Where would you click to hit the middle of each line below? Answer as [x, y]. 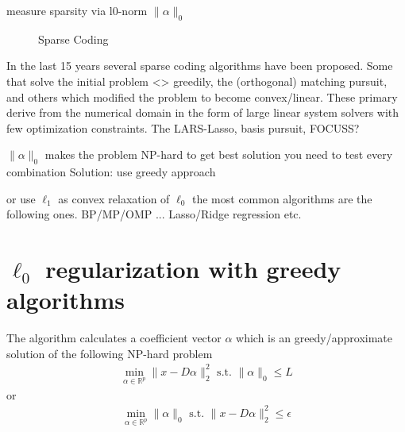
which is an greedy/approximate [314, 338]
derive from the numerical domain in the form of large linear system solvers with [203, 112]
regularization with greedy [193, 269]
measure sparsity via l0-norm [77, 10]
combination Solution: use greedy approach [111, 172]
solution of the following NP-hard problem [110, 353]
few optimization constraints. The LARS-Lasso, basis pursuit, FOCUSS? [183, 127]
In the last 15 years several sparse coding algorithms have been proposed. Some [200, 66]
